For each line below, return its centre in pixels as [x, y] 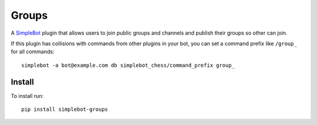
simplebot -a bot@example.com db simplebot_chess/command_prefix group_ [128, 65]
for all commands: [33, 52]
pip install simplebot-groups [65, 109]
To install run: [27, 96]
